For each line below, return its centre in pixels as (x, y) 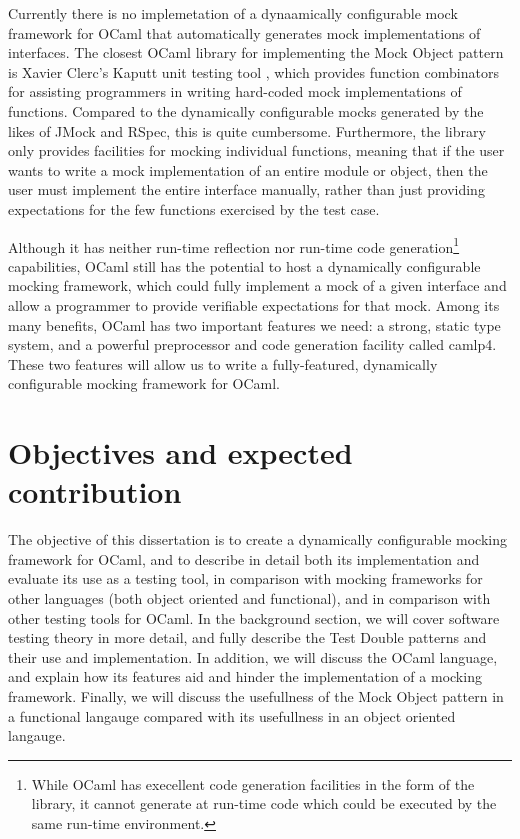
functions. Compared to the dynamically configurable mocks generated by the (246, 110)
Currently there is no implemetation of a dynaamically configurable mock (233, 13)
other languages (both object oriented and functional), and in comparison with (249, 598)
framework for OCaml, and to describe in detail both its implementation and (244, 558)
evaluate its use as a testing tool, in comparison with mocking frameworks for (245, 578)
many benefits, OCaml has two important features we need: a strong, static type (254, 324)
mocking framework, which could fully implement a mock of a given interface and (257, 285)
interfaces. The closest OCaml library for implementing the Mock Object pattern (256, 52)
